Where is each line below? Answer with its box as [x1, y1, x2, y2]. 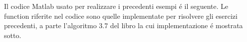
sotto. [4, 30, 21, 40]
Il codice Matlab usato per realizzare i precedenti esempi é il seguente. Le [4, 1, 229, 11]
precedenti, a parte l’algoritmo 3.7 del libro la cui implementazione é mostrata [4, 20, 243, 31]
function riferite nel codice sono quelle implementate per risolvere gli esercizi [4, 10, 238, 21]
